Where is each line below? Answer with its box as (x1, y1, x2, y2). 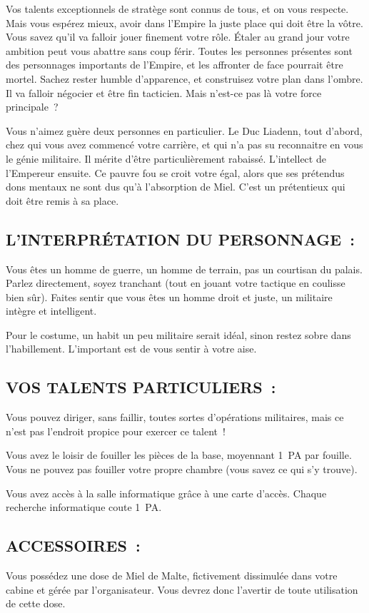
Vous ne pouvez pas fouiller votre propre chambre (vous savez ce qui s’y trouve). (6, 462, 358, 477)
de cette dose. (6, 596, 66, 611)
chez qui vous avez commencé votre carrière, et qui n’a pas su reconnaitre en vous (6, 137, 363, 152)
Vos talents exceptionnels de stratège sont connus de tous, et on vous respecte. (6, 1, 349, 16)
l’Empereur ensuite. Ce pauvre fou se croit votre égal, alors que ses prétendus (6, 165, 345, 180)
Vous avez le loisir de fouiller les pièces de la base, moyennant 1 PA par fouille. (6, 447, 352, 462)
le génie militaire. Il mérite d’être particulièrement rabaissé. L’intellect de (6, 151, 326, 166)
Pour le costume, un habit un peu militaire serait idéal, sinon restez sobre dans (6, 327, 351, 342)
